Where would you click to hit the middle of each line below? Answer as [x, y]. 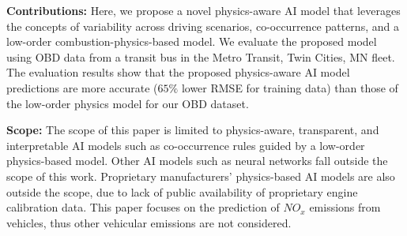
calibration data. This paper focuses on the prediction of [143, 207]
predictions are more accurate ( [82, 87]
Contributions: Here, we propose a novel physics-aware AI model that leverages [203, 10]
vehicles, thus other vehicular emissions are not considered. [149, 222]
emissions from [345, 207]
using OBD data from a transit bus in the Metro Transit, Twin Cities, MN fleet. [201, 56]
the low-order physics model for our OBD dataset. [128, 103]
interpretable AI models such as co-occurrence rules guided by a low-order [186, 145]
